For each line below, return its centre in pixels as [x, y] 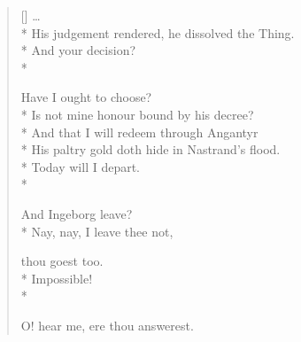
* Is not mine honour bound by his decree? [137, 114]
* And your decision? [78, 50]
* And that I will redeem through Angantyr [139, 132]
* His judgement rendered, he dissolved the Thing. [158, 32]
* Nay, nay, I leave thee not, [97, 231]
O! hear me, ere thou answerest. [107, 325]
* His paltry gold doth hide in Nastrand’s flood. [150, 149]
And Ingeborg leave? [77, 213]
